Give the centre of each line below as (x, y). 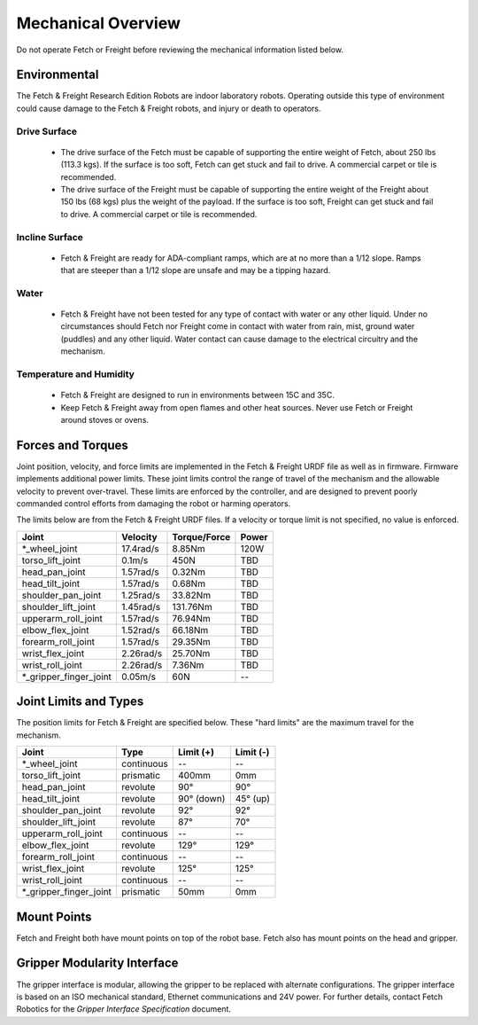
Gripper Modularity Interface (97, 963)
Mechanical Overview (99, 23)
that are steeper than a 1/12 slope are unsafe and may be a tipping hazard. (196, 270)
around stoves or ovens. (105, 419)
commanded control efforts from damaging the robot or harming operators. (154, 504)
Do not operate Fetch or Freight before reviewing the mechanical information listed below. (180, 50)
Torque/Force (201, 536)
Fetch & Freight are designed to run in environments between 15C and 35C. (198, 395)
